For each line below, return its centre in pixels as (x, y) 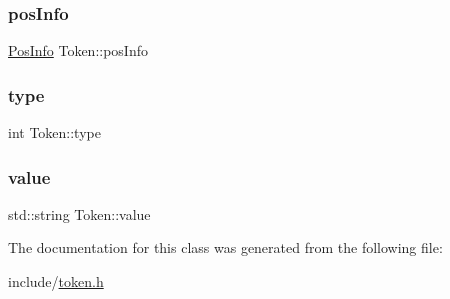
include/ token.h (56, 281)
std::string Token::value (79, 213)
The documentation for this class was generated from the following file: (225, 247)
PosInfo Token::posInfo (78, 50)
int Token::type (54, 132)
